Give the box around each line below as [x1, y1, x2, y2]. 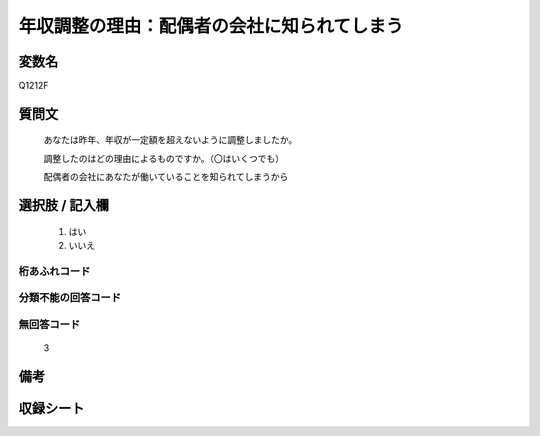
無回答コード [18, 317, 81, 331]
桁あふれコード [18, 264, 91, 278]
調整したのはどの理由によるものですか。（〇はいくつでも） [43, 152, 285, 164]
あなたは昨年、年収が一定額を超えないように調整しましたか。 [43, 134, 298, 146]
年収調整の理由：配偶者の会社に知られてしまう [18, 15, 404, 37]
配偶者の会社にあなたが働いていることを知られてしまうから [43, 171, 289, 183]
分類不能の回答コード [18, 291, 122, 305]
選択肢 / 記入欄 [18, 197, 110, 214]
